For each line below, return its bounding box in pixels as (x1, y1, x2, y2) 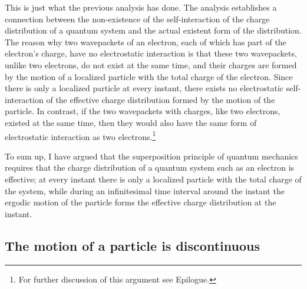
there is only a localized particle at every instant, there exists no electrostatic (5, 82, 284, 94)
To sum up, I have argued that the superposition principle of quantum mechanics (5, 150, 298, 162)
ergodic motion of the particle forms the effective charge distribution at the (5, 196, 276, 208)
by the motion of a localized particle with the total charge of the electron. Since (5, 70, 293, 82)
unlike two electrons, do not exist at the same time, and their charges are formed (5, 58, 297, 71)
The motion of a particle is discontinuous (5, 236, 260, 254)
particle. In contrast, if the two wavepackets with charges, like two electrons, (5, 105, 280, 117)
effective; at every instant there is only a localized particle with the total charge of (5, 172, 302, 185)
